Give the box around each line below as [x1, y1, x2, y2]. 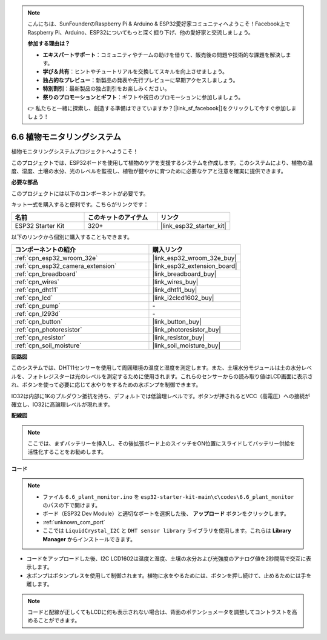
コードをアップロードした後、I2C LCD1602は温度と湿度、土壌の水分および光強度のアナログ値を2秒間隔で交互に [26, 555, 306, 562]
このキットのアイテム [87, 213, 148, 221]
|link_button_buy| [152, 317, 202, 325]
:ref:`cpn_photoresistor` [15, 325, 82, 333]
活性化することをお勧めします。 [27, 448, 107, 456]
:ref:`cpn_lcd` [15, 293, 53, 302]
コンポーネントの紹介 [15, 245, 76, 254]
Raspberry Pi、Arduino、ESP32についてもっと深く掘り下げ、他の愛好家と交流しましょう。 [27, 28, 254, 36]
